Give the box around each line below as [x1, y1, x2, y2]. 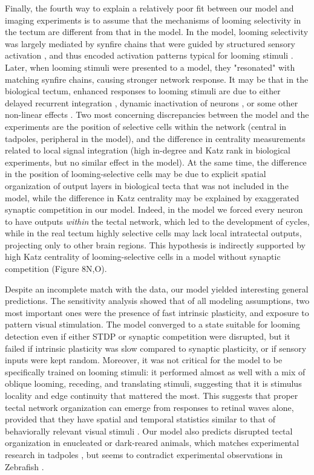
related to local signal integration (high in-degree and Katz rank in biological [5, 144, 290, 157]
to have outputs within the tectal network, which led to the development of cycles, [5, 215, 310, 227]
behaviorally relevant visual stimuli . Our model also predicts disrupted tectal [5, 424, 293, 437]
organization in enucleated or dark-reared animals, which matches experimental [5, 436, 299, 449]
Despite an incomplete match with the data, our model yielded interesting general [5, 282, 309, 295]
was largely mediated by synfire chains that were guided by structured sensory [5, 37, 295, 50]
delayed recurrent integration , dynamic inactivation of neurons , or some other [5, 96, 298, 109]
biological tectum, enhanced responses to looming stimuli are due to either [5, 85, 281, 97]
